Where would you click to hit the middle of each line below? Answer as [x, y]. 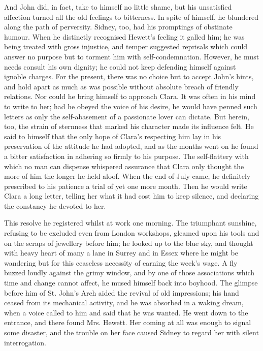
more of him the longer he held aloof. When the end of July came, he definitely [127, 176]
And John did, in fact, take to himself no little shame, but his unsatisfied [118, 7]
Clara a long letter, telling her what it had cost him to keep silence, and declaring [131, 196]
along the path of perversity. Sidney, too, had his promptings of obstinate [118, 27]
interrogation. [25, 342]
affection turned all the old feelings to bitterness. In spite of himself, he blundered [131, 17]
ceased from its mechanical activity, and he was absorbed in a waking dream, [124, 302]
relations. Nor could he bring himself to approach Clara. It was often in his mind [130, 96]
